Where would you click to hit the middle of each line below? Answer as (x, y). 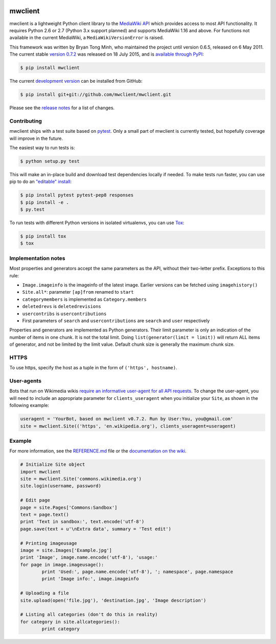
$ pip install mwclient (50, 68)
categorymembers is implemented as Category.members (84, 299)
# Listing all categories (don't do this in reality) (89, 615)
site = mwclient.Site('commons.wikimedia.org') (81, 479)
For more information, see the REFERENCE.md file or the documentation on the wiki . (98, 451)
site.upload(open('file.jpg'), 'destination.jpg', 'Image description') (113, 600)
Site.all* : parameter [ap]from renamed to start (78, 292)
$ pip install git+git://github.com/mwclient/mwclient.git (96, 95)
